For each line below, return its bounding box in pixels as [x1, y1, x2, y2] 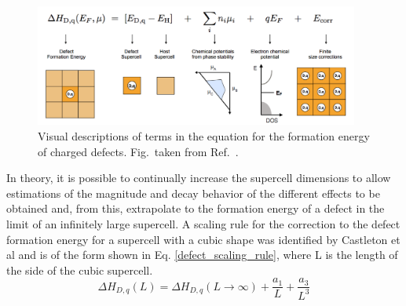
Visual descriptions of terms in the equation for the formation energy [38, 128, 370, 144]
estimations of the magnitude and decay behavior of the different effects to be [6, 184, 380, 201]
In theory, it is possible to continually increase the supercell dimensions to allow [6, 169, 391, 186]
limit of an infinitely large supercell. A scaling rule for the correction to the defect [6, 216, 401, 231]
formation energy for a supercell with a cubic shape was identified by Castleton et [6, 231, 401, 247]
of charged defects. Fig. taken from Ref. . [38, 143, 239, 159]
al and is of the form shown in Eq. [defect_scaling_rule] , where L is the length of [6, 246, 398, 263]
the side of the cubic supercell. [6, 261, 153, 278]
